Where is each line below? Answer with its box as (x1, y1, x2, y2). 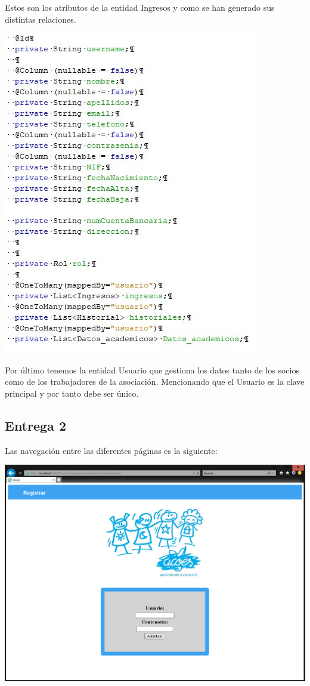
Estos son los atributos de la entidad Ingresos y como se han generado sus (5, 1, 275, 13)
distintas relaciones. (5, 13, 76, 25)
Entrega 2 (5, 416, 66, 434)
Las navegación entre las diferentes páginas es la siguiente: (5, 444, 218, 456)
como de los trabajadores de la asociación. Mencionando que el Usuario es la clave (5, 375, 305, 388)
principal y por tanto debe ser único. (5, 387, 139, 399)
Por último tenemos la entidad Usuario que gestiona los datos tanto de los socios (5, 363, 299, 376)
